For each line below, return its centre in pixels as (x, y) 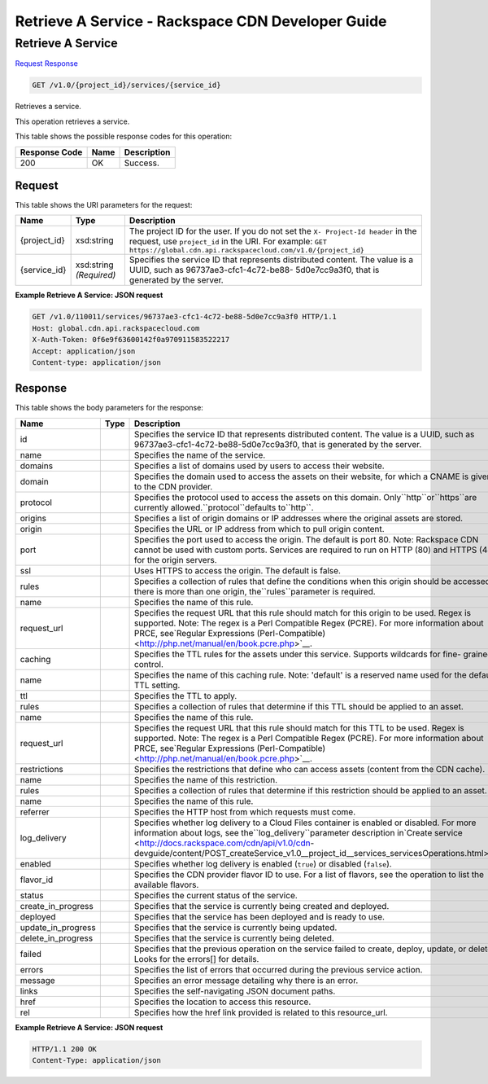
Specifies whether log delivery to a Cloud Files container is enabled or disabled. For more (305, 823)
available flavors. (167, 884)
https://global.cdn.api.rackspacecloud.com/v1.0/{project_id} (247, 250)
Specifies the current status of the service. (216, 895)
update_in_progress (58, 927)
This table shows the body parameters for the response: (109, 408)
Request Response (47, 64)
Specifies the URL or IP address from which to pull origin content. (260, 529)
